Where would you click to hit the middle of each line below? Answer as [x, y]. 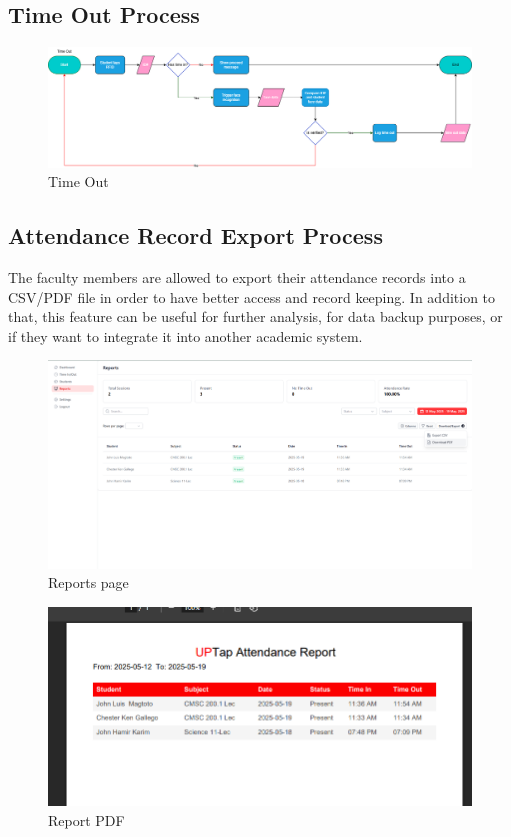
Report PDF [86, 820]
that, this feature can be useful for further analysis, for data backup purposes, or [255, 316]
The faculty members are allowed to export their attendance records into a [237, 277]
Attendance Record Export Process [195, 235]
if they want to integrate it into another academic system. [185, 335]
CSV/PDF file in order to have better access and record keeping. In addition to [252, 296]
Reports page [88, 582]
